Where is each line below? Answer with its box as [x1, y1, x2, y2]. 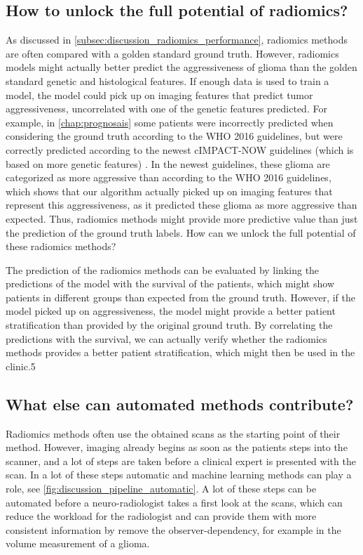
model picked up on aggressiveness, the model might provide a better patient [6, 303, 336, 318]
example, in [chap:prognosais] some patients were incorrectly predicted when [6, 115, 334, 129]
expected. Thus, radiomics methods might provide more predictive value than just [6, 211, 358, 226]
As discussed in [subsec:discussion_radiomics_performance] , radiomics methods [6, 32, 348, 47]
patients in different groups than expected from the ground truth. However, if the [6, 289, 355, 304]
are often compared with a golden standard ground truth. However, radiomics [6, 46, 339, 60]
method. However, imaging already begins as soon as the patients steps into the [6, 440, 348, 455]
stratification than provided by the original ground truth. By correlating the [6, 318, 333, 332]
